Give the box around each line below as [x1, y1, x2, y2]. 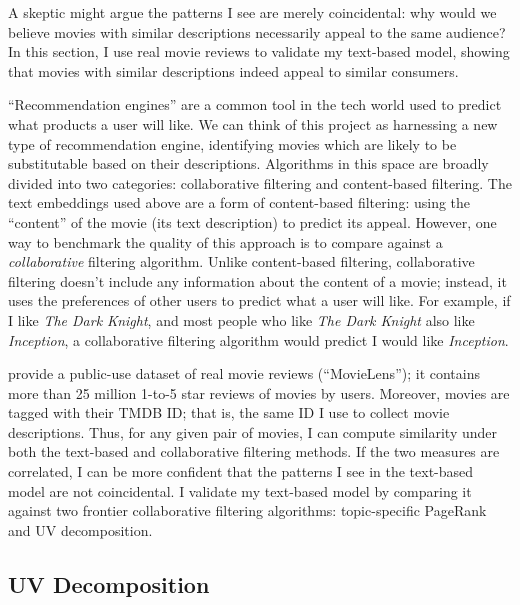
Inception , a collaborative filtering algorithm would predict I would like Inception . [8, 329, 509, 350]
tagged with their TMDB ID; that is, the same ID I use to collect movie [8, 402, 450, 423]
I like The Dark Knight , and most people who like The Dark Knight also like [8, 309, 475, 330]
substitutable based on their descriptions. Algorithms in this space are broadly [8, 153, 489, 174]
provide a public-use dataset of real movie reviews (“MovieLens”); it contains [8, 363, 480, 384]
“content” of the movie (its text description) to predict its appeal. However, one [8, 211, 497, 232]
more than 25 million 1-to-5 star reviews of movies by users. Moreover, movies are [8, 382, 510, 403]
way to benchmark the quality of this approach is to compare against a [8, 231, 443, 252]
